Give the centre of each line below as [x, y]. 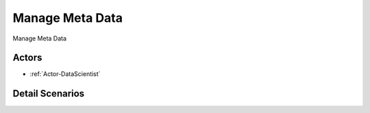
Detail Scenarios [49, 93]
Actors [27, 58]
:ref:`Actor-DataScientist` [65, 74]
